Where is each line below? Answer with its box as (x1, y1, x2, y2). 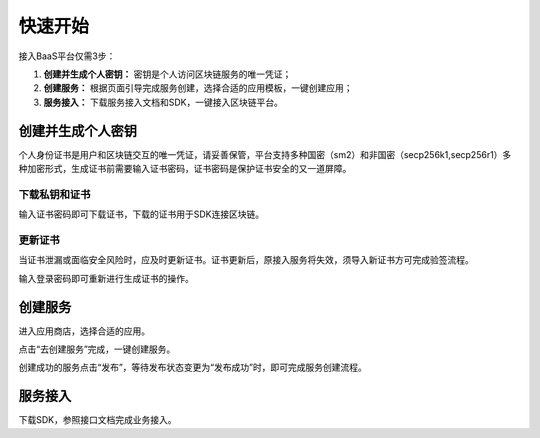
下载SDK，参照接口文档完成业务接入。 (18, 414, 177, 426)
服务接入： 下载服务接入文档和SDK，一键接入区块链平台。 (43, 96, 284, 108)
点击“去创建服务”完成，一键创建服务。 (18, 343, 176, 355)
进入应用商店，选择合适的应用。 (18, 325, 150, 337)
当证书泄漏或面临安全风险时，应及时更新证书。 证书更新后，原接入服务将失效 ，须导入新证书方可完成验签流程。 (18, 254, 474, 266)
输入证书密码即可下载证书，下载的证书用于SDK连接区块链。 (18, 208, 265, 220)
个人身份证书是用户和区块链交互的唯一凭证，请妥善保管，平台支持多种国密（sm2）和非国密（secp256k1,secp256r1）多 (18, 148, 512, 160)
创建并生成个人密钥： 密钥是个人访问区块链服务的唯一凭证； (43, 68, 292, 80)
